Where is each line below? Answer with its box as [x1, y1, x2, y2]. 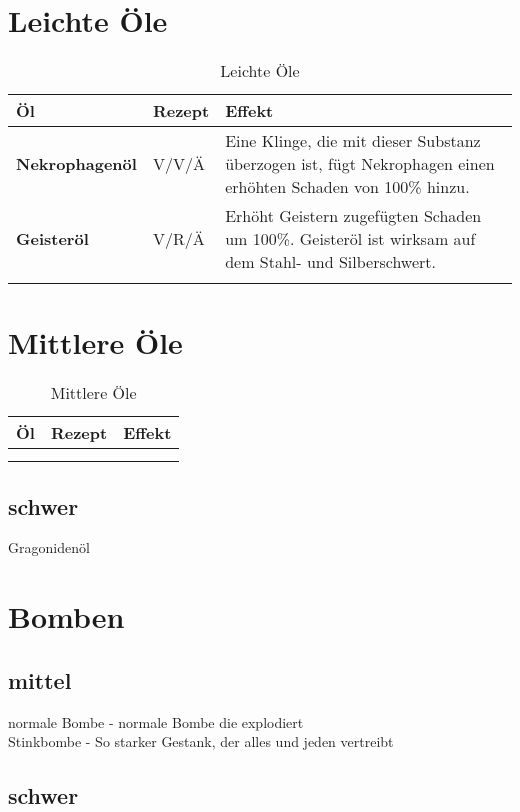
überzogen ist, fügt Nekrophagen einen [225, 152, 495, 176]
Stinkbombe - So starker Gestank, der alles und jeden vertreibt [8, 731, 394, 752]
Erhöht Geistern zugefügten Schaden [225, 204, 482, 228]
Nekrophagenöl [16, 152, 137, 176]
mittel [8, 664, 72, 695]
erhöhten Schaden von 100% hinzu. [225, 175, 470, 199]
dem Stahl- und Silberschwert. [225, 250, 436, 274]
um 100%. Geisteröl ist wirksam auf [225, 227, 476, 251]
